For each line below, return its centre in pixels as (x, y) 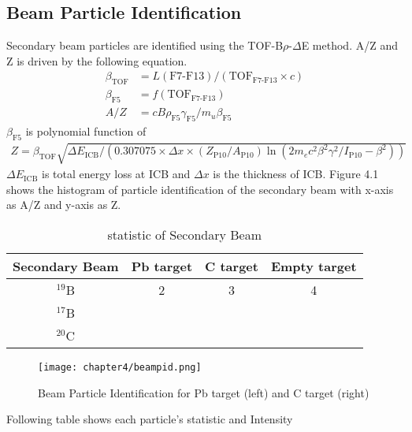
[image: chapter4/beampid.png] (120, 368)
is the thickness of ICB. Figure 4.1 (296, 174)
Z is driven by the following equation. (97, 60)
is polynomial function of (86, 130)
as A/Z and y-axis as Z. (64, 205)
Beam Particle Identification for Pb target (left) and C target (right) (204, 392)
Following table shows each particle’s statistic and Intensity (150, 419)
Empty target (314, 266)
